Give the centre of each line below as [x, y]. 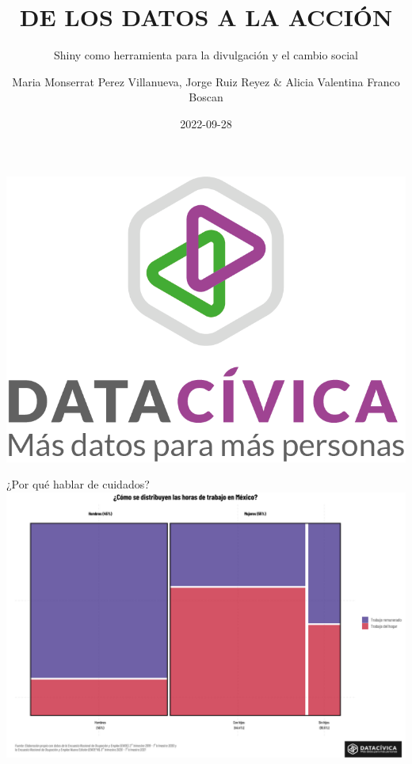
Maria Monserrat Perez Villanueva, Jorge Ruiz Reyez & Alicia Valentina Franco [206, 81]
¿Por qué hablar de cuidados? [78, 484]
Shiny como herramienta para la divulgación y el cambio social [206, 55]
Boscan [206, 97]
